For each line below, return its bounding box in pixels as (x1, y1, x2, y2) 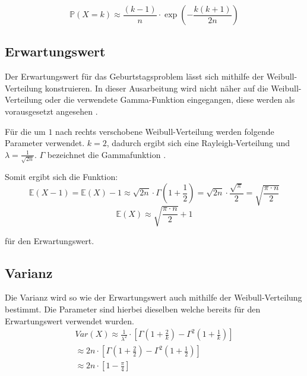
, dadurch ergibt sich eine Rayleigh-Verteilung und (106, 137, 290, 149)
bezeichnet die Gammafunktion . (47, 148, 166, 160)
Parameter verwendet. (5, 137, 85, 149)
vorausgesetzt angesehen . (5, 105, 98, 117)
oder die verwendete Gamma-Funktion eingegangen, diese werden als (45, 93, 295, 106)
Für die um (5, 125, 46, 137)
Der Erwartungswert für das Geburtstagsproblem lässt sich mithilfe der (5, 70, 264, 83)
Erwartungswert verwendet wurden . (5, 314, 134, 327)
